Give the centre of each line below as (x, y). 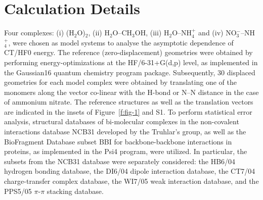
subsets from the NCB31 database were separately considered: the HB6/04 (120, 161)
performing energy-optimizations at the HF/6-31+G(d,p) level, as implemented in (131, 62)
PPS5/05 (18, 191)
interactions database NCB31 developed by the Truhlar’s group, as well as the (125, 132)
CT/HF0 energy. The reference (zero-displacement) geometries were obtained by (128, 52)
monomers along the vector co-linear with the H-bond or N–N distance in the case (131, 92)
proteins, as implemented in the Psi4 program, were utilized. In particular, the (126, 151)
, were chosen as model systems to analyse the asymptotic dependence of (121, 42)
